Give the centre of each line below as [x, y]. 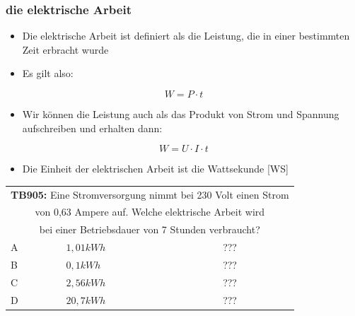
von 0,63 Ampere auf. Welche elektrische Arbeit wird [150, 212]
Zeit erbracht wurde [65, 49]
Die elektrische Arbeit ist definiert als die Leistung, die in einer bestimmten [186, 36]
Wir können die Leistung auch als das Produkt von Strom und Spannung [181, 114]
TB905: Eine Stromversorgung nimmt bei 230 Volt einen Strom [150, 194]
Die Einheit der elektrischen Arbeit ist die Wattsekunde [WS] [155, 169]
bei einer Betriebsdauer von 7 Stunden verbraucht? [150, 229]
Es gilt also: [48, 73]
